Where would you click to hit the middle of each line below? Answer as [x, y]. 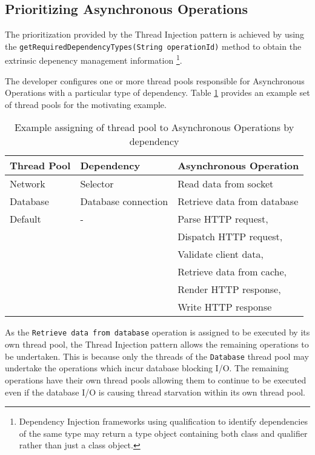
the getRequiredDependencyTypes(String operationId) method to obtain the [153, 46]
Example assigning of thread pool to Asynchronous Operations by [154, 127]
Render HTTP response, [229, 289]
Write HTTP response [225, 307]
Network [28, 184]
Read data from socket [226, 184]
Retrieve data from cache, [232, 272]
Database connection [124, 201]
